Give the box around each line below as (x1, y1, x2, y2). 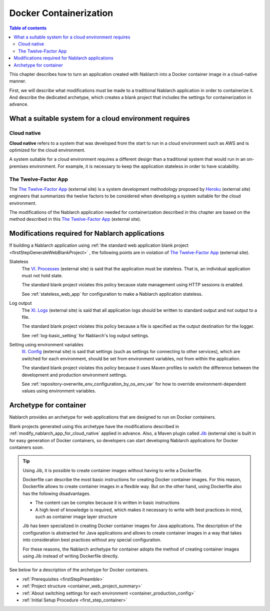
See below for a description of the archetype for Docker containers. (9, 567, 149, 573)
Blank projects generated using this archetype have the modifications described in (9, 423, 179, 429)
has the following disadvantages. (22, 490, 91, 497)
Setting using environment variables (9, 342, 83, 348)
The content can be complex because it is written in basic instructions (35, 500, 180, 506)
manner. (9, 78, 26, 84)
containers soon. (9, 444, 44, 450)
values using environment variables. (21, 388, 96, 394)
